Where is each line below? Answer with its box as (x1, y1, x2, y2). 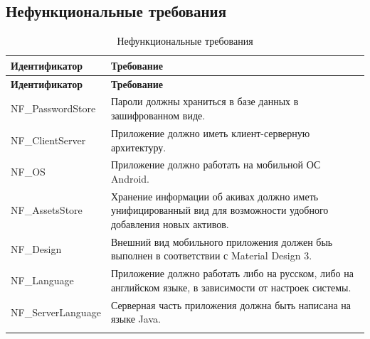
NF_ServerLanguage (11, 304, 101, 319)
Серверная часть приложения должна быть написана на (110, 297, 351, 312)
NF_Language (11, 273, 74, 288)
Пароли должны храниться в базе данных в (110, 94, 299, 109)
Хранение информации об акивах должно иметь (110, 188, 319, 203)
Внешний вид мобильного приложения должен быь (110, 234, 333, 249)
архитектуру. (110, 139, 166, 154)
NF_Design (11, 241, 62, 256)
